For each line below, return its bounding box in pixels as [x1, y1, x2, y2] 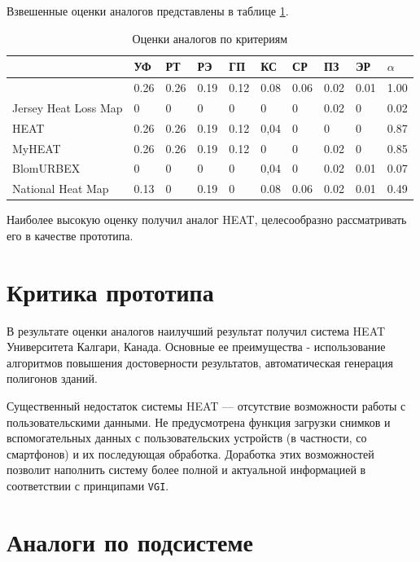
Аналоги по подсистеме [7, 525, 253, 558]
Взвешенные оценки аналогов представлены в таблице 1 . [7, 2, 289, 19]
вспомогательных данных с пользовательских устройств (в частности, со [7, 429, 367, 446]
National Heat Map [12, 180, 109, 197]
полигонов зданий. [7, 370, 98, 387]
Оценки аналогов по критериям [132, 29, 288, 46]
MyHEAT [12, 139, 61, 156]
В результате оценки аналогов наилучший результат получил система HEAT [7, 322, 386, 339]
